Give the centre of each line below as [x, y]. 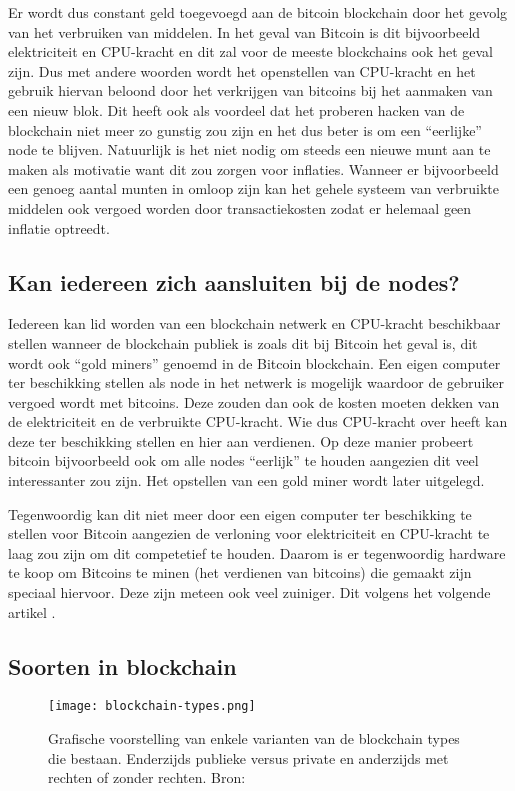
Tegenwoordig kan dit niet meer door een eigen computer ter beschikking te [240, 513]
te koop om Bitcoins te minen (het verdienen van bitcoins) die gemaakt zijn [240, 572]
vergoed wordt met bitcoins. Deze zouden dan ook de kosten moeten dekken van [254, 401]
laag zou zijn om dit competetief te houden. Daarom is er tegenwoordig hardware [257, 552]
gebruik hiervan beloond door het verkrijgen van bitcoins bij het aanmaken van [250, 90]
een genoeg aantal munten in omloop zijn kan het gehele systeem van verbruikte [253, 188]
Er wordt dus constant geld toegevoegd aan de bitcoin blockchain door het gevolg [258, 12]
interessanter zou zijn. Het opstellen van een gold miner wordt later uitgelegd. [246, 480]
